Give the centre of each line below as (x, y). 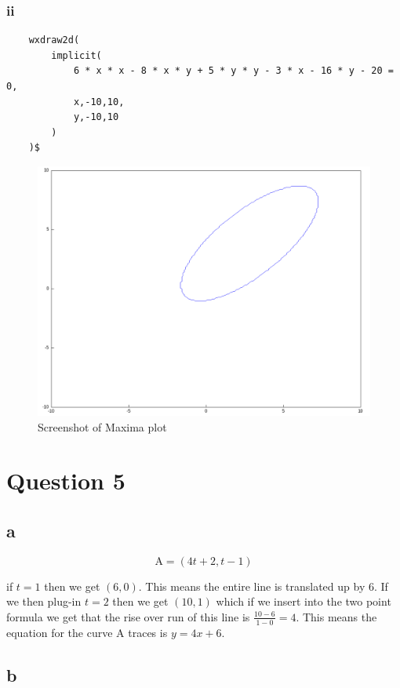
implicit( (76, 55)
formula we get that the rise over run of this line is (128, 616)
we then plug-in (44, 601)
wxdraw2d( (54, 40)
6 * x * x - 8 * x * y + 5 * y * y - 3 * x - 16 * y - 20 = (233, 71)
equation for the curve (60, 632)
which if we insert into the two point (304, 601)
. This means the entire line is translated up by (252, 586)
